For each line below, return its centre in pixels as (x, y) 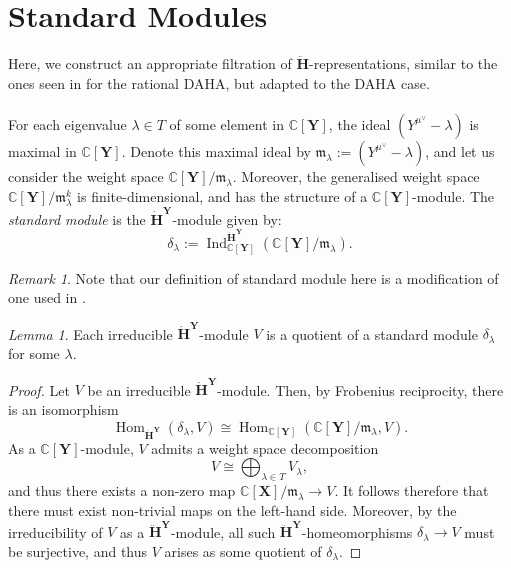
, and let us (460, 150)
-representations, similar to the (403, 63)
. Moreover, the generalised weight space (356, 175)
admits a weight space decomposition (265, 447)
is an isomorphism (63, 408)
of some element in (226, 123)
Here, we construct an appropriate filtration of (150, 63)
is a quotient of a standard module (372, 333)
